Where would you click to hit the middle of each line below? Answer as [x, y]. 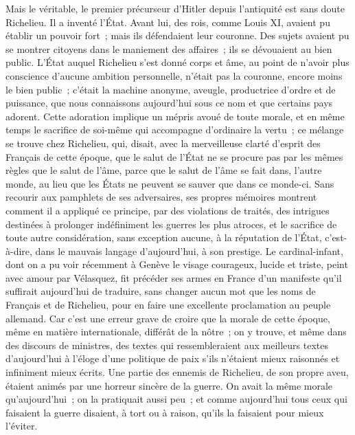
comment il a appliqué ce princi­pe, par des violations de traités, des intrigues [168, 210]
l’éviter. [22, 426]
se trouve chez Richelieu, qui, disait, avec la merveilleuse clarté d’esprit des [163, 143]
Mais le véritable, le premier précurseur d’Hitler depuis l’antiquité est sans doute [175, 8]
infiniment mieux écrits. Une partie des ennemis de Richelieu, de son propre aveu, [177, 372]
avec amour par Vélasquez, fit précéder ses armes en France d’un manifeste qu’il [174, 277]
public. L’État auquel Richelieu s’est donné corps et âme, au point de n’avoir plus [177, 62]
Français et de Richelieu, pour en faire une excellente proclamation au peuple [168, 305]
